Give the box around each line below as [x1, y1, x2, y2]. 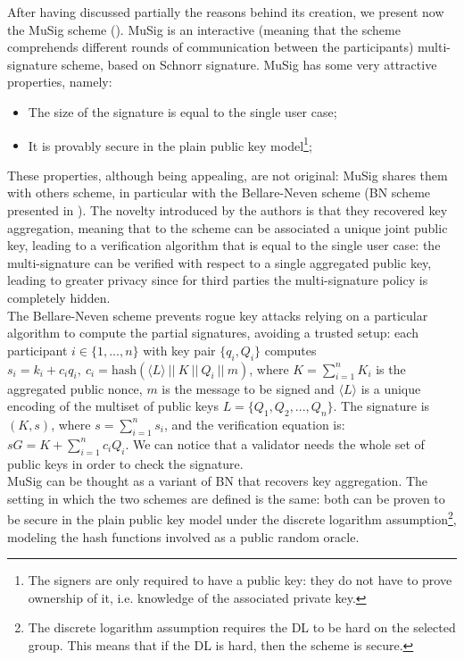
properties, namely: [7, 72, 112, 91]
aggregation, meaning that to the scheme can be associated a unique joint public [7, 218, 448, 237]
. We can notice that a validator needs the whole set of [125, 434, 425, 453]
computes [264, 340, 317, 359]
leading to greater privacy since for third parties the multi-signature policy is [7, 271, 428, 289]
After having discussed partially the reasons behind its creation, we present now [7, 3, 444, 21]
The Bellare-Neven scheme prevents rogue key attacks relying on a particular [7, 305, 428, 324]
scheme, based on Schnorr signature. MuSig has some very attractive [61, 54, 437, 73]
